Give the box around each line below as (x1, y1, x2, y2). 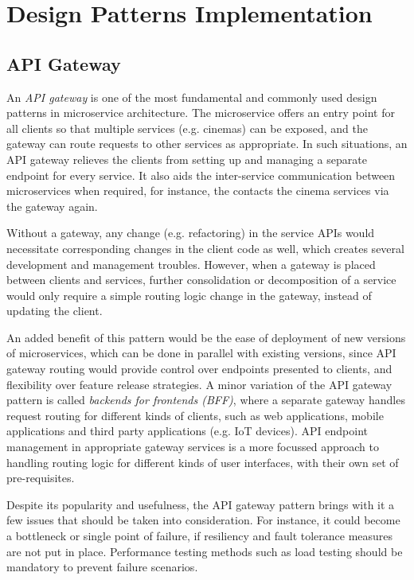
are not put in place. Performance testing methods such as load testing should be (6, 543, 403, 559)
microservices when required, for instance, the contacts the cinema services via (6, 182, 389, 199)
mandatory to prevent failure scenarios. (6, 559, 198, 575)
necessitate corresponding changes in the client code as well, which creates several (6, 239, 404, 256)
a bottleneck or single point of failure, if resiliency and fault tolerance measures (6, 527, 393, 544)
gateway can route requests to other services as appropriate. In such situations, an (6, 135, 408, 152)
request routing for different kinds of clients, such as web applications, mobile (6, 407, 384, 423)
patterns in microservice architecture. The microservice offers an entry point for (6, 104, 395, 121)
